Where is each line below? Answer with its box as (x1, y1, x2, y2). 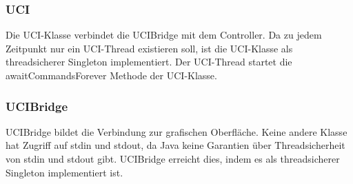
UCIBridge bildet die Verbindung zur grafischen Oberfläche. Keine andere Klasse (6, 124, 347, 139)
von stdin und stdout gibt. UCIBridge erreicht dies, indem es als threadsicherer (6, 152, 340, 165)
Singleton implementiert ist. (6, 165, 123, 179)
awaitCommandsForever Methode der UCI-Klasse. (6, 68, 217, 82)
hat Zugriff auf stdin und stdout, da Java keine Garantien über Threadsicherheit (6, 138, 345, 152)
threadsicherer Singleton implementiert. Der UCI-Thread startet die (6, 54, 292, 69)
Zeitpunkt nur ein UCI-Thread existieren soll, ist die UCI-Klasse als (6, 41, 293, 55)
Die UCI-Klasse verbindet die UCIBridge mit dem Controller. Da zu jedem (6, 28, 322, 42)
